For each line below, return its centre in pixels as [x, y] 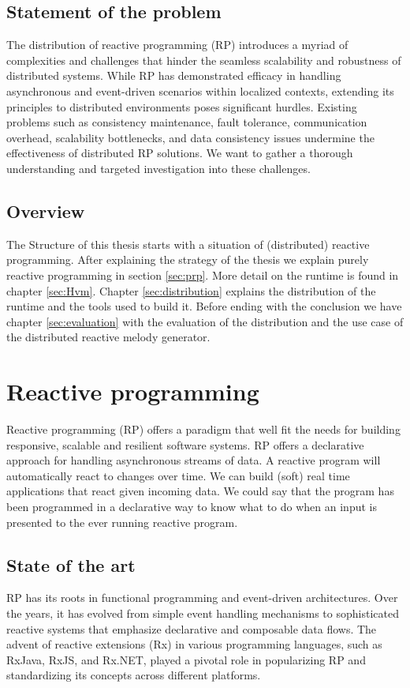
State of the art [71, 564]
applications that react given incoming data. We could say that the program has [200, 491]
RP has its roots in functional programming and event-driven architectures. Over [202, 598]
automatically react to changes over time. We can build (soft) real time [178, 475]
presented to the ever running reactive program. [122, 522]
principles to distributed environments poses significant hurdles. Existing [182, 106]
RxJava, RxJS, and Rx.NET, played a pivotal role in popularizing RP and [186, 659]
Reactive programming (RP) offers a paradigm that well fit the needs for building [203, 429]
